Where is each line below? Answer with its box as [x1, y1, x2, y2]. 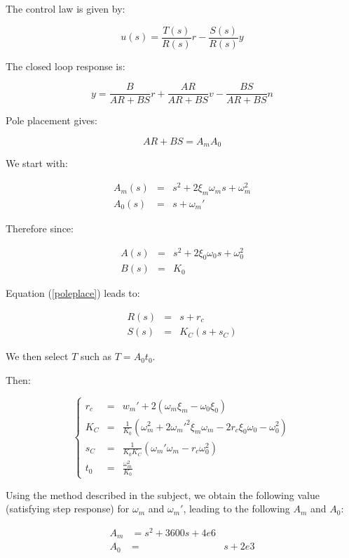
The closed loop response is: [6, 58, 125, 73]
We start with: [6, 156, 68, 171]
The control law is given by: [6, 1, 125, 15]
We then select [6, 349, 69, 364]
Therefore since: [6, 220, 74, 235]
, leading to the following [183, 501, 290, 516]
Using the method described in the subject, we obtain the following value [6, 487, 320, 502]
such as [81, 349, 112, 364]
